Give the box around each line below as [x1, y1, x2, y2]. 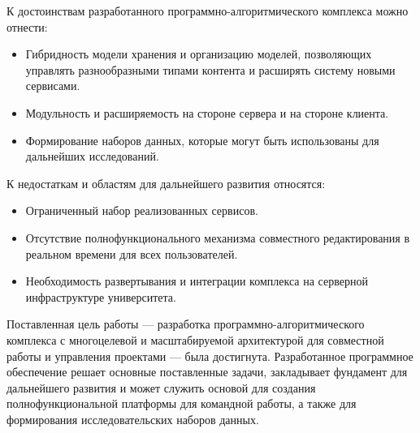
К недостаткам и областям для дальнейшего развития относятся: [6, 174, 326, 191]
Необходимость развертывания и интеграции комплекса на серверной [25, 272, 368, 289]
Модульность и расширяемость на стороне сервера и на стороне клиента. [25, 104, 389, 121]
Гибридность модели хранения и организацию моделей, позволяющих [25, 45, 372, 62]
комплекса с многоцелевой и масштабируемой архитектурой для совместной [6, 331, 384, 348]
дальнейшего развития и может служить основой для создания [6, 379, 316, 396]
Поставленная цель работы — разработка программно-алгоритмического [6, 315, 365, 332]
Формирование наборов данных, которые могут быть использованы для [25, 131, 379, 148]
